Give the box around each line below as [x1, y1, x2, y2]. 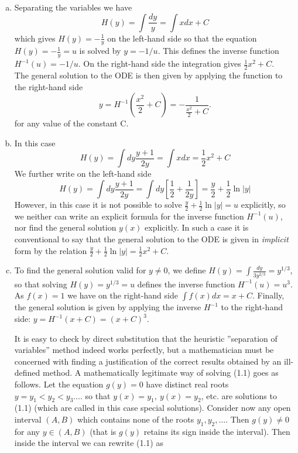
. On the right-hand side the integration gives [78, 57, 241, 70]
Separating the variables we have [14, 1, 132, 13]
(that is [90, 425, 117, 437]
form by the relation [14, 244, 87, 256]
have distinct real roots [146, 378, 229, 390]
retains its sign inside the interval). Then [143, 425, 290, 437]
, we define [167, 264, 206, 276]
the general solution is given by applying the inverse [14, 301, 201, 313]
